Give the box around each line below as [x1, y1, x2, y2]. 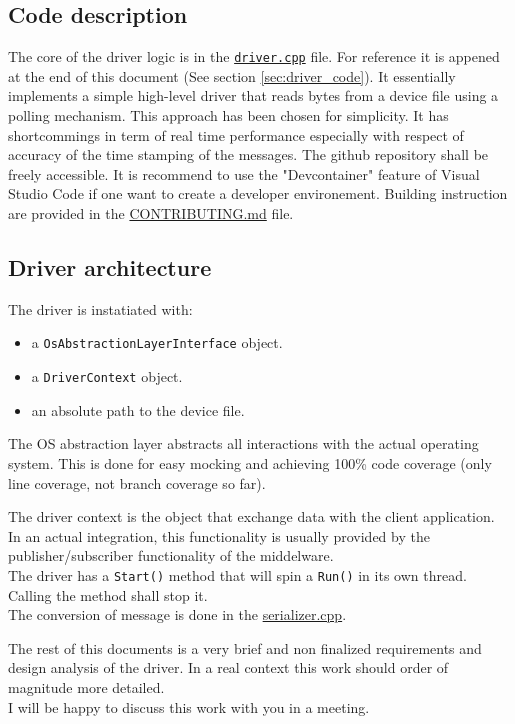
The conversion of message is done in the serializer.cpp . [8, 604, 347, 625]
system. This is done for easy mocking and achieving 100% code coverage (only [8, 452, 492, 473]
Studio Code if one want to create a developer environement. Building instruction [8, 183, 508, 204]
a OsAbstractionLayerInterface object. [31, 332, 283, 353]
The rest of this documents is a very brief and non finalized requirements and [8, 637, 482, 658]
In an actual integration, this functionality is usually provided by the [8, 525, 430, 546]
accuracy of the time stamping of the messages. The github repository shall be [8, 144, 489, 165]
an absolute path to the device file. [31, 399, 245, 420]
